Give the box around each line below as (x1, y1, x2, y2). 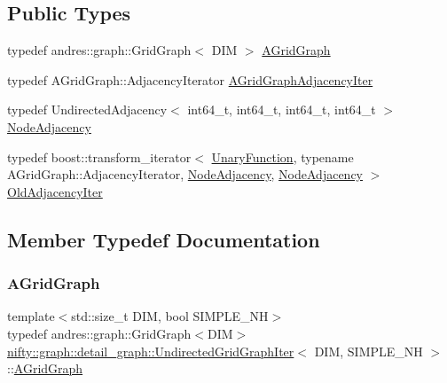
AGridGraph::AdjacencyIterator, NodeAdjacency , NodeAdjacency (7, 165, 363, 184)
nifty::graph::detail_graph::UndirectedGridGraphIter (7, 341, 294, 360)
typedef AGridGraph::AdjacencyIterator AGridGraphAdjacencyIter (7, 70, 373, 89)
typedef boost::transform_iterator (7, 147, 192, 166)
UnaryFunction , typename (211, 147, 354, 166)
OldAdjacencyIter (7, 182, 103, 200)
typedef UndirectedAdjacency (7, 100, 168, 119)
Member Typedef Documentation (7, 225, 320, 253)
